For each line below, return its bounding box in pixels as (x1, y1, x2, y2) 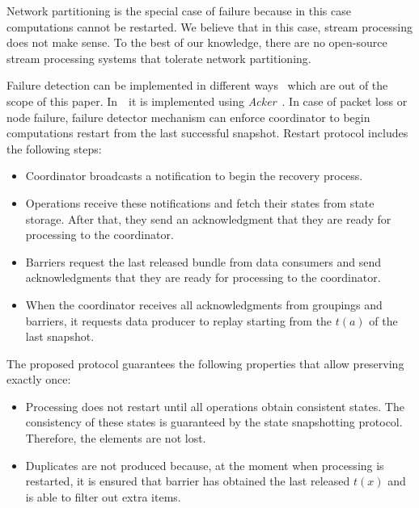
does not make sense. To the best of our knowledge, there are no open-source (6, 34, 387, 51)
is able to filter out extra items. (25, 488, 181, 505)
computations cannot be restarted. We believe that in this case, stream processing (6, 18, 413, 35)
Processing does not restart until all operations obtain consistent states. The (25, 397, 404, 414)
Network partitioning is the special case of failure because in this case (6, 2, 351, 19)
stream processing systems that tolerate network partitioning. (6, 49, 311, 66)
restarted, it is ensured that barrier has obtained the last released (25, 472, 350, 489)
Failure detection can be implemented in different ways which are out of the (6, 77, 388, 94)
